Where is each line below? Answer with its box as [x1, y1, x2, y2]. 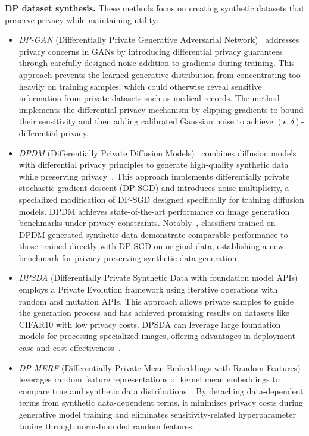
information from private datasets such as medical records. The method [18, 92, 280, 104]
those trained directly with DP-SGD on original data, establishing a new [18, 240, 284, 252]
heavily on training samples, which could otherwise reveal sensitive [18, 80, 262, 92]
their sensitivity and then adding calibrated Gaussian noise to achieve [18, 115, 273, 127]
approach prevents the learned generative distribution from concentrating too [18, 68, 301, 80]
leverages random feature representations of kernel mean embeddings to [18, 373, 280, 385]
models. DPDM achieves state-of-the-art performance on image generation [18, 205, 290, 217]
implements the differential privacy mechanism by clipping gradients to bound [18, 103, 304, 115]
